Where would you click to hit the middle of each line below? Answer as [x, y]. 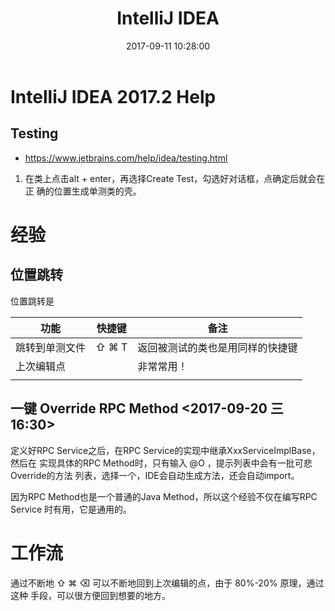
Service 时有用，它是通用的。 [71, 509]
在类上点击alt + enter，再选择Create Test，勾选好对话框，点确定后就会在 [175, 178]
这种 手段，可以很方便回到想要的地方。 [90, 595]
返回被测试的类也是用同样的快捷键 [217, 347]
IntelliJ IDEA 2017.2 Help [113, 96]
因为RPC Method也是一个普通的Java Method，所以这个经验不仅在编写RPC [164, 496]
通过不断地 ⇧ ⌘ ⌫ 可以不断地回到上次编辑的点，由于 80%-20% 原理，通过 [167, 583]
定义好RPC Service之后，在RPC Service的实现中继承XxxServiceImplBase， [165, 450]
